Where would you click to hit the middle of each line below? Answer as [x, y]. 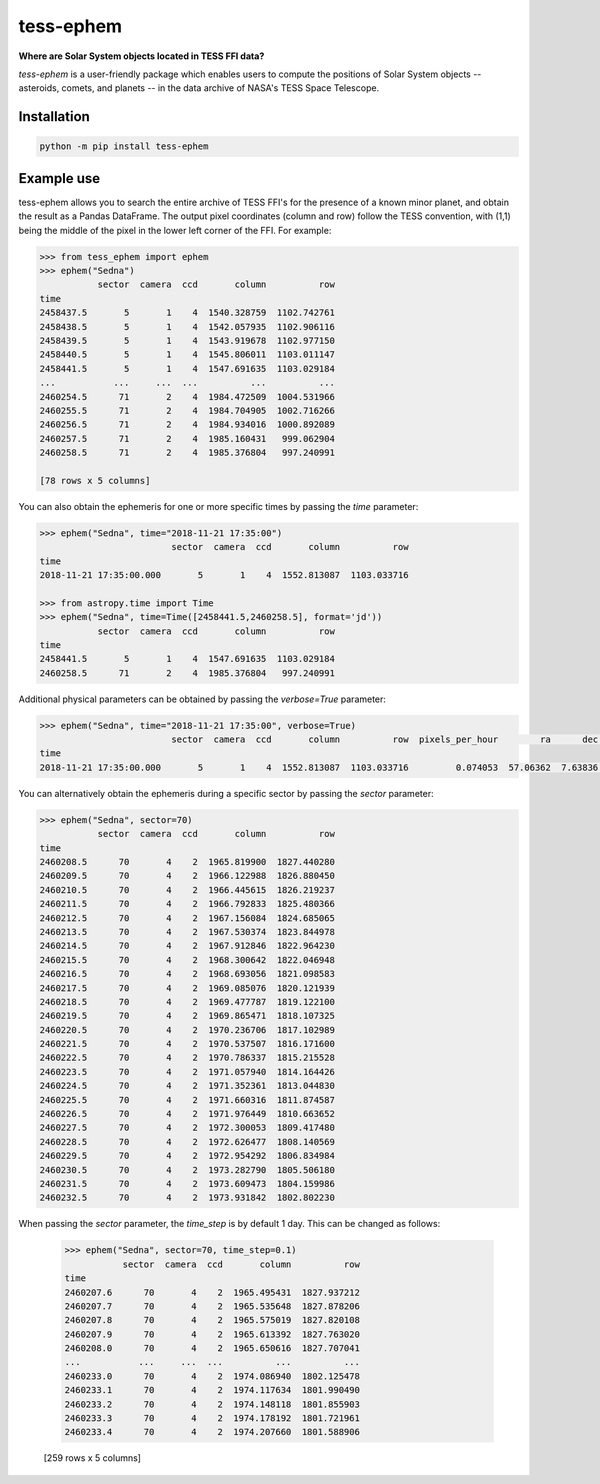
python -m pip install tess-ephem [124, 146]
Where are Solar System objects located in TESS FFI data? [141, 56]
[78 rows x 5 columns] [95, 480]
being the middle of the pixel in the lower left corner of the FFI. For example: [175, 230]
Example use [59, 178]
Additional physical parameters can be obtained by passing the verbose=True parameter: [202, 699]
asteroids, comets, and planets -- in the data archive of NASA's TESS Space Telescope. [199, 88]
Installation [54, 116]
